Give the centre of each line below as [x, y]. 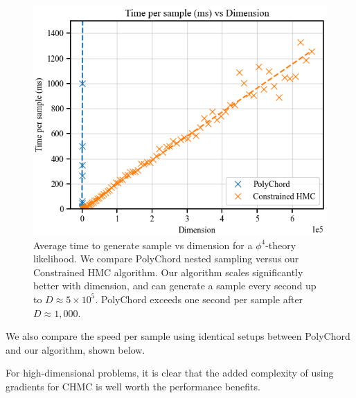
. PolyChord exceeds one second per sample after [199, 299]
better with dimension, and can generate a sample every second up [175, 286]
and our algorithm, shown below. [75, 349]
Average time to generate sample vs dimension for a [143, 245]
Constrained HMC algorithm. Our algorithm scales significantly [168, 272]
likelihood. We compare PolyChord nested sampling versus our [166, 259]
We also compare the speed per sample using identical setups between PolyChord [178, 336]
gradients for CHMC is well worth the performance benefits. [133, 386]
